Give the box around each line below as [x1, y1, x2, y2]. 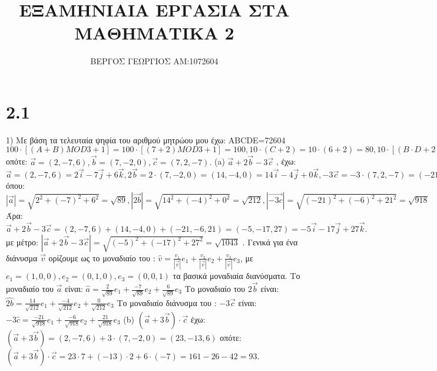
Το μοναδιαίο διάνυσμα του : [117, 296, 217, 308]
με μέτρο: [6, 235, 38, 248]
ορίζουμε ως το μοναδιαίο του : [48, 251, 155, 264]
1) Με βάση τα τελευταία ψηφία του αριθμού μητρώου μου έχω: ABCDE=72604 [6, 133, 286, 146]
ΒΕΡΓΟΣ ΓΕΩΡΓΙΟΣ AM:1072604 [90, 55, 218, 67]
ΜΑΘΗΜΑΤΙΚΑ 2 [74, 21, 234, 45]
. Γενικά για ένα [242, 235, 298, 248]
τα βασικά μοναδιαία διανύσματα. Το [173, 270, 300, 282]
